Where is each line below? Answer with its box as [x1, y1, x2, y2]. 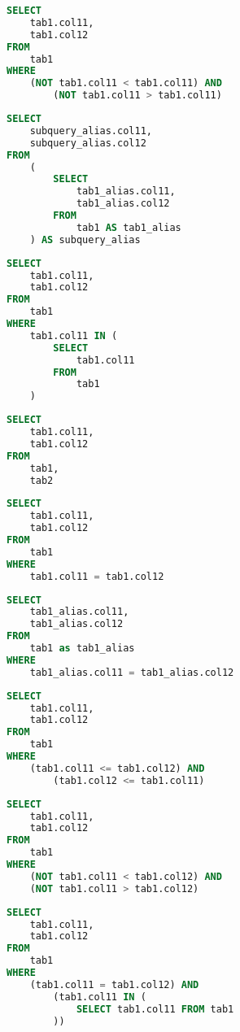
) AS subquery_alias [29, 233, 141, 246]
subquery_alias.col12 [29, 137, 146, 149]
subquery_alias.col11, [29, 124, 152, 137]
